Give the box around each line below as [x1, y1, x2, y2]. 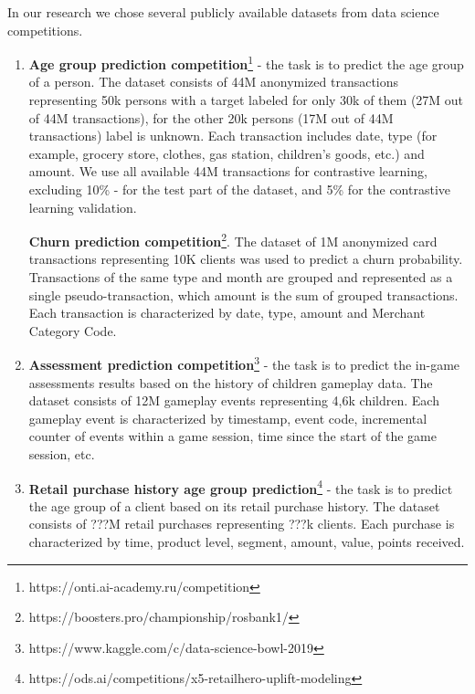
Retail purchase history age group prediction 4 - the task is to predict [28, 476, 453, 498]
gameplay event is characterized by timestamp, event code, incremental [28, 408, 427, 427]
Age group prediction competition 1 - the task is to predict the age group [28, 52, 464, 73]
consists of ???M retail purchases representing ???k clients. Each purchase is [28, 514, 455, 533]
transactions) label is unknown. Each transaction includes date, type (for [28, 126, 438, 145]
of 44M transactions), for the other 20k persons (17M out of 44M [28, 108, 394, 127]
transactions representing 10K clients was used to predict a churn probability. [28, 249, 463, 268]
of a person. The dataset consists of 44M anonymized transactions [28, 72, 399, 91]
